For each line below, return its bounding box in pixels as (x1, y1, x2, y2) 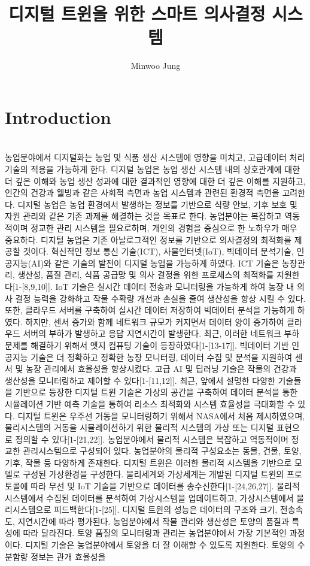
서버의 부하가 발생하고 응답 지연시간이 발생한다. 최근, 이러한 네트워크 (23, 327, 281, 340)
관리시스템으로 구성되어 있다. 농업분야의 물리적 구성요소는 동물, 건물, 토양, (23, 444, 302, 457)
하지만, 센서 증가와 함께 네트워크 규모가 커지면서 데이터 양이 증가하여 (25, 315, 284, 328)
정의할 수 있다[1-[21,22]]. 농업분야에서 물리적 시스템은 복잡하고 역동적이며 (15, 432, 288, 445)
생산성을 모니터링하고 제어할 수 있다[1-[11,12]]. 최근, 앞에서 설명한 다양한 (5, 374, 275, 386)
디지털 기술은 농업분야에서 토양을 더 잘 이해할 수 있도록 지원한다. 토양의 (25, 538, 295, 551)
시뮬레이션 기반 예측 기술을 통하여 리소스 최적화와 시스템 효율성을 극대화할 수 (5, 397, 295, 410)
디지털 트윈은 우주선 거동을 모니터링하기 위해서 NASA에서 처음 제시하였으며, (17, 409, 305, 422)
